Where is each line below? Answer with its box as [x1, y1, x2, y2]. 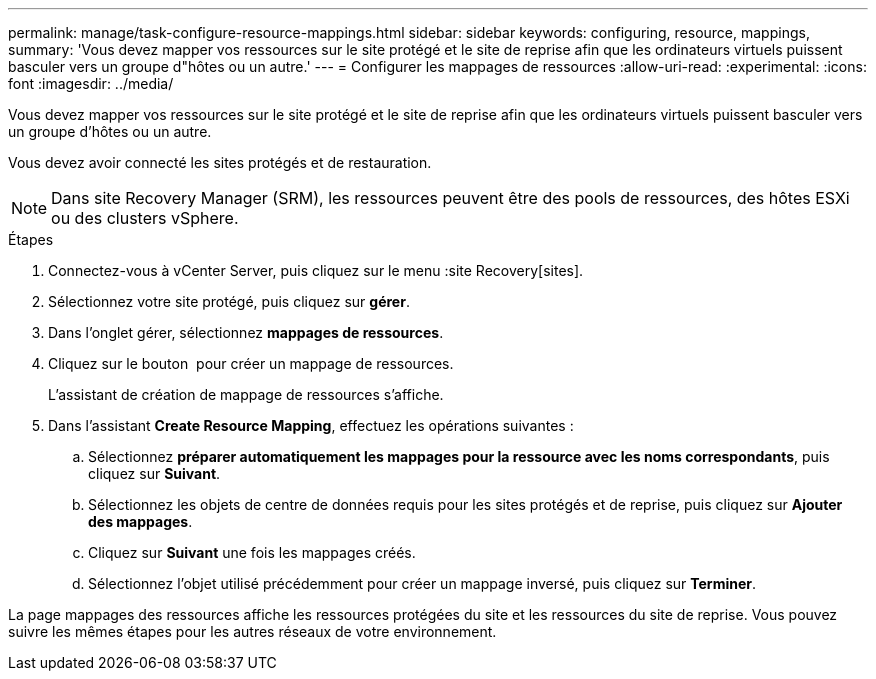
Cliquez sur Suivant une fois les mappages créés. [88, 544, 416, 561]
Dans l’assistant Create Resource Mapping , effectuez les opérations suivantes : [48, 417, 574, 434]
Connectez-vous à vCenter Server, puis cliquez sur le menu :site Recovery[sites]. [48, 262, 584, 279]
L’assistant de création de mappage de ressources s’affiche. [48, 386, 444, 403]
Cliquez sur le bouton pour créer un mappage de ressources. [48, 355, 454, 372]
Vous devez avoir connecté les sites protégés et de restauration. [8, 154, 432, 171]
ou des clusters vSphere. [51, 208, 239, 228]
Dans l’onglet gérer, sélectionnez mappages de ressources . [48, 324, 444, 341]
